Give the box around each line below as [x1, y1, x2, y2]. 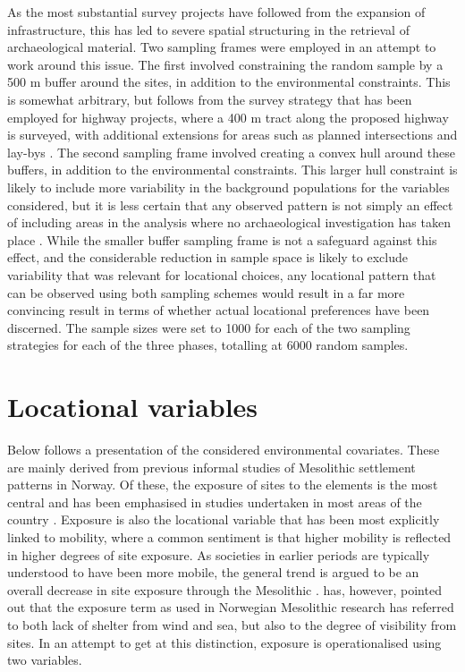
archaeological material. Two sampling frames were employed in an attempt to [7, 38, 436, 56]
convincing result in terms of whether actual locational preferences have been [7, 301, 430, 319]
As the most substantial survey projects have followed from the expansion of [7, 3, 426, 21]
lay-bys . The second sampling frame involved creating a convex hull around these [7, 142, 455, 161]
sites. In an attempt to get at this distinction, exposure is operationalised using [7, 633, 442, 651]
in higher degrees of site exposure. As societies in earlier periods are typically [7, 545, 430, 564]
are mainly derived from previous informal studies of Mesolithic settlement [7, 457, 416, 476]
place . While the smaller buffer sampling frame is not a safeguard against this [7, 230, 437, 249]
